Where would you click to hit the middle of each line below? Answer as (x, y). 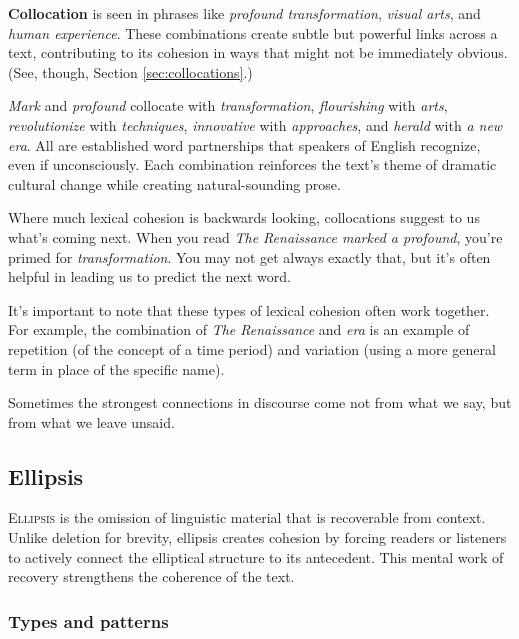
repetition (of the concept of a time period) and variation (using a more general (252, 348)
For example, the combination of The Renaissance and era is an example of (239, 329)
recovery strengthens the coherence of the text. (151, 576)
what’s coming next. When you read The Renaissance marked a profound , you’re (255, 236)
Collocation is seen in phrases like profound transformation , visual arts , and (244, 13)
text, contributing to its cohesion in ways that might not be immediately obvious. (258, 52)
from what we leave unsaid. (91, 421)
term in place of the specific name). (116, 368)
